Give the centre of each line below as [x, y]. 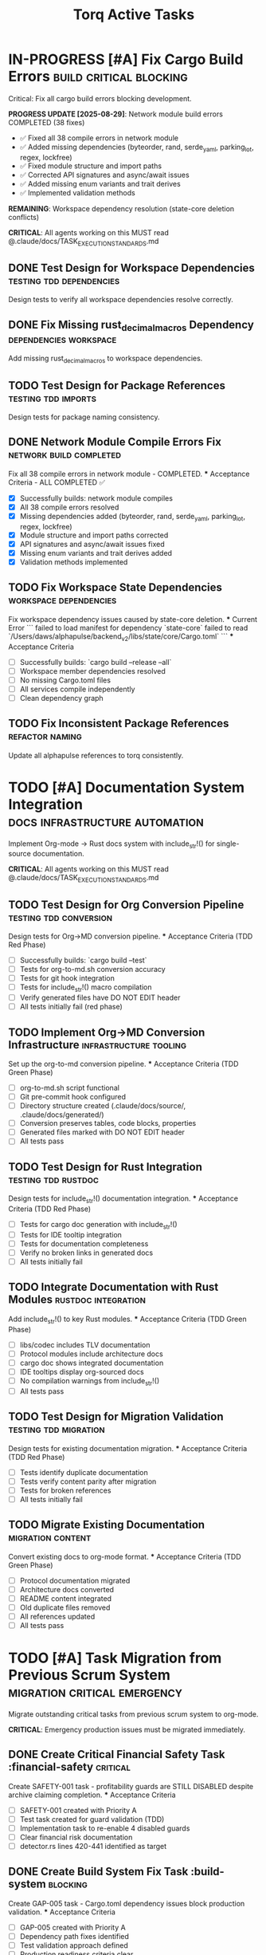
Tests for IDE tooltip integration [70, 1234]
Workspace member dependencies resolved [92, 671]
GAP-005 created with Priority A [72, 1927]
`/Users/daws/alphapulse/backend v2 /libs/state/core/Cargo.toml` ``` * [121, 637]
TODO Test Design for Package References [117, 385]
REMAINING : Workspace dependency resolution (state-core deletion [121, 208]
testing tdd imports [53, 397]
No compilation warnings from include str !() [90, 1381]
